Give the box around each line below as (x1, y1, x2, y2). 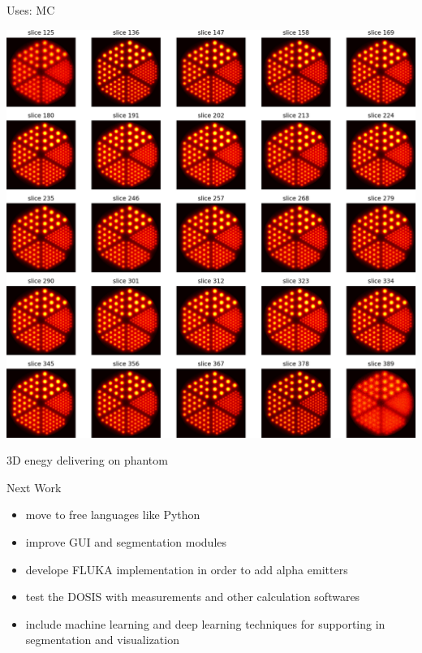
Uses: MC (6, 2, 55, 18)
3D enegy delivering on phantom (6, 452, 168, 469)
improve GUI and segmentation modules (25, 534, 227, 550)
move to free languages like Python (25, 506, 200, 523)
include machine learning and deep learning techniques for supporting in (25, 615, 385, 632)
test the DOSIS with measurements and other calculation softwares (25, 588, 360, 605)
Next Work (6, 478, 62, 495)
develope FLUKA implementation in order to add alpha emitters (25, 560, 348, 577)
